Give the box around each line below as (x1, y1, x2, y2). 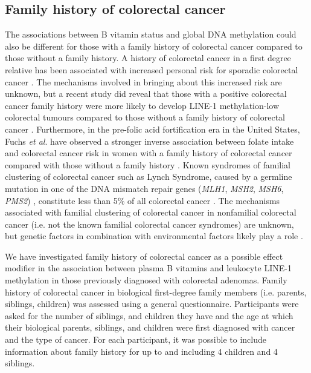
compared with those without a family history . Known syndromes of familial (5, 158, 290, 171)
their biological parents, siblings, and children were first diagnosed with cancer (5, 321, 295, 334)
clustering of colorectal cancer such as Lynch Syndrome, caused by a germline (5, 170, 292, 183)
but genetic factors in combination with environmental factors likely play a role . (5, 229, 303, 242)
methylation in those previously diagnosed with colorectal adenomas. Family (5, 274, 287, 286)
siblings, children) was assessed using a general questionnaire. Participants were (5, 297, 299, 310)
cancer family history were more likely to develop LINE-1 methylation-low (5, 99, 280, 111)
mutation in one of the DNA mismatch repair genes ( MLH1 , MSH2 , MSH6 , (5, 182, 284, 194)
